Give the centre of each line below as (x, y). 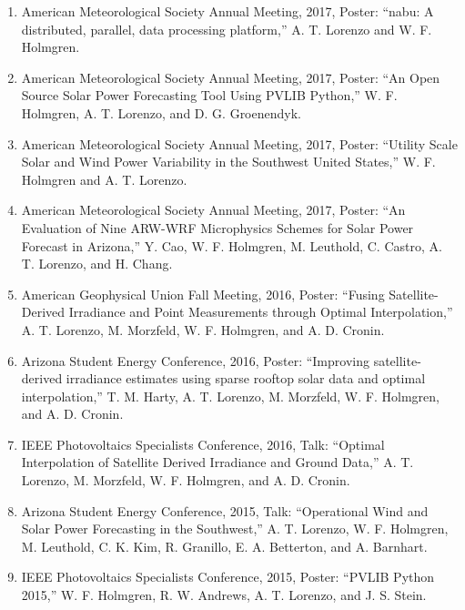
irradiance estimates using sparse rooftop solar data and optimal (246, 378)
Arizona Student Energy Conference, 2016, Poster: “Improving (195, 360)
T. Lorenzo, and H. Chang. (97, 264)
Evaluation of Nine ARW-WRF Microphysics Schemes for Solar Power (217, 227)
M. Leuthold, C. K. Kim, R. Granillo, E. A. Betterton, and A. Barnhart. (224, 546)
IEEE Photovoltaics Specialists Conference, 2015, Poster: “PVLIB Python (228, 577)
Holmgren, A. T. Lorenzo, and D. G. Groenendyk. (161, 112)
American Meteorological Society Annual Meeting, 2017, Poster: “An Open (231, 77)
